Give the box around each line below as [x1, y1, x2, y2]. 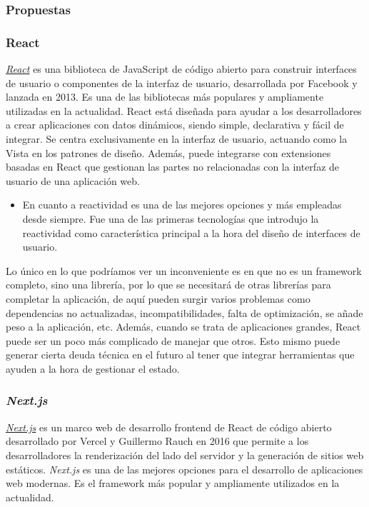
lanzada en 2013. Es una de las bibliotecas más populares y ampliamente [6, 89, 324, 104]
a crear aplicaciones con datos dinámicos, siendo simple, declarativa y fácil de [6, 117, 344, 132]
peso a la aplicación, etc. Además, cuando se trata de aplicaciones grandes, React [6, 319, 361, 334]
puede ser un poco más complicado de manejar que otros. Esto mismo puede [6, 333, 340, 348]
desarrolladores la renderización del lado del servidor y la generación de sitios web [6, 447, 364, 462]
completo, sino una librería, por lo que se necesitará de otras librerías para [6, 277, 331, 292]
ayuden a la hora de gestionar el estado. [6, 361, 180, 376]
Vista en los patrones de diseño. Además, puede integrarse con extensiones [6, 145, 331, 160]
